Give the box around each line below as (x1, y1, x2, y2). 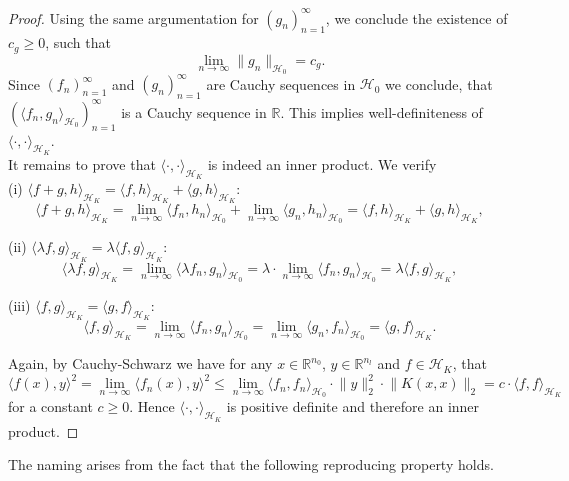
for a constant (8, 396, 93, 417)
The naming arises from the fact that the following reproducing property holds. (8, 454, 494, 475)
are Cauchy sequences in (206, 73, 356, 94)
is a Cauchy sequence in (121, 101, 267, 122)
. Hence (129, 396, 175, 417)
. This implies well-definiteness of (280, 101, 483, 122)
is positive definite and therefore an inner (226, 396, 480, 417)
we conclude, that (385, 73, 493, 94)
